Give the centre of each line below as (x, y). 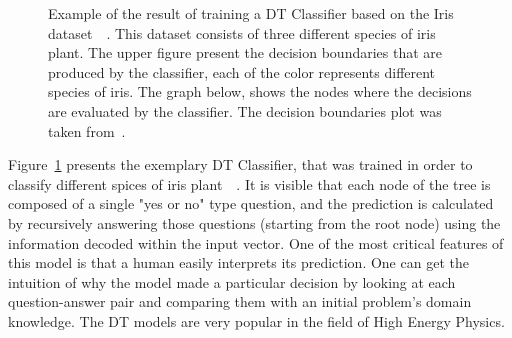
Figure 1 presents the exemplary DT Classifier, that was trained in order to (240, 164)
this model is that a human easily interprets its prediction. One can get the (238, 262)
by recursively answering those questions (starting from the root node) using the (254, 222)
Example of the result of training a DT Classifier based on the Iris (251, 13)
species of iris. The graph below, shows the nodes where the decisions (260, 91)
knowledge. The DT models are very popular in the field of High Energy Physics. (256, 320)
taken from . (87, 130)
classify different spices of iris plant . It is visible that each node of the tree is (249, 183)
